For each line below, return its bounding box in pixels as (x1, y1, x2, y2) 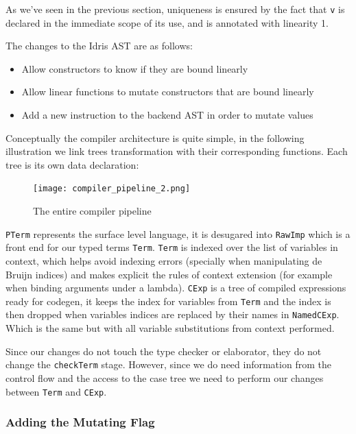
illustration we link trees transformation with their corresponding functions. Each (5, 144, 348, 158)
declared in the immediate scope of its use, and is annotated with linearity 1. (5, 15, 329, 29)
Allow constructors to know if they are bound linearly (21, 61, 248, 75)
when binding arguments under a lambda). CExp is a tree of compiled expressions (5, 280, 346, 295)
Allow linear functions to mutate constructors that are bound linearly (21, 84, 314, 99)
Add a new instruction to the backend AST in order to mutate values (21, 108, 313, 122)
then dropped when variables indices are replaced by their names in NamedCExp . (5, 307, 340, 322)
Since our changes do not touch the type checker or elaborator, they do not (5, 343, 322, 358)
